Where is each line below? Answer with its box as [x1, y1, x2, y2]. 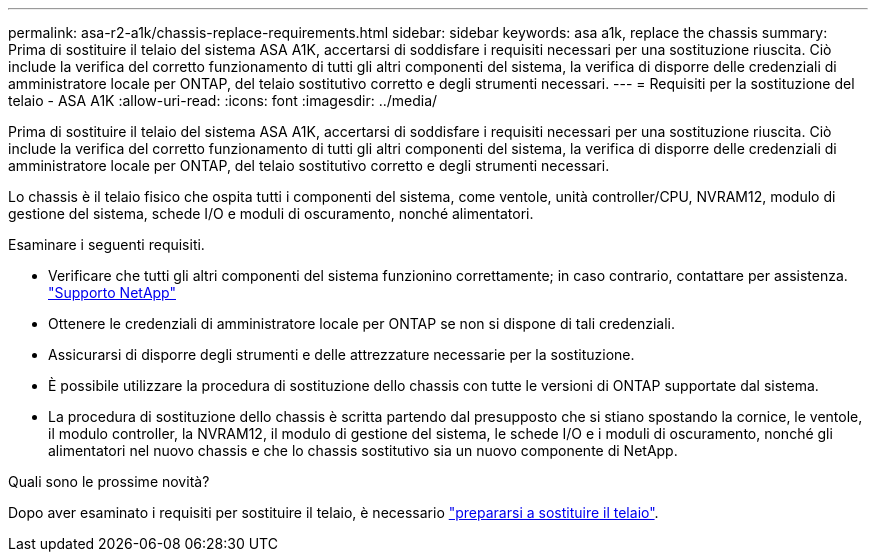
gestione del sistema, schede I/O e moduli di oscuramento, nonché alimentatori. [8, 205, 534, 222]
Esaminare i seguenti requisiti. [8, 236, 205, 253]
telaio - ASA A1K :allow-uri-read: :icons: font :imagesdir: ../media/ [8, 92, 438, 109]
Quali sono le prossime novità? [8, 473, 210, 490]
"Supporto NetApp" [48, 284, 176, 301]
